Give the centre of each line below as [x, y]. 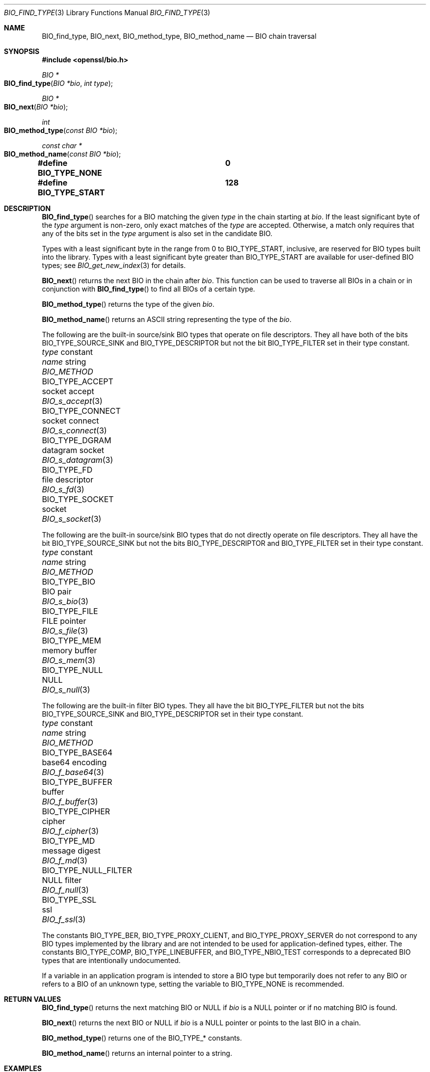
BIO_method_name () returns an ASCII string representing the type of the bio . [167, 319]
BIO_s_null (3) [66, 690]
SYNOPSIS [22, 51]
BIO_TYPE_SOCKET [78, 499]
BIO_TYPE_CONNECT [81, 411]
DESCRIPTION [27, 208]
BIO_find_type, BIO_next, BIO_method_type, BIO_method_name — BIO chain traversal [179, 36]
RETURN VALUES [33, 999]
